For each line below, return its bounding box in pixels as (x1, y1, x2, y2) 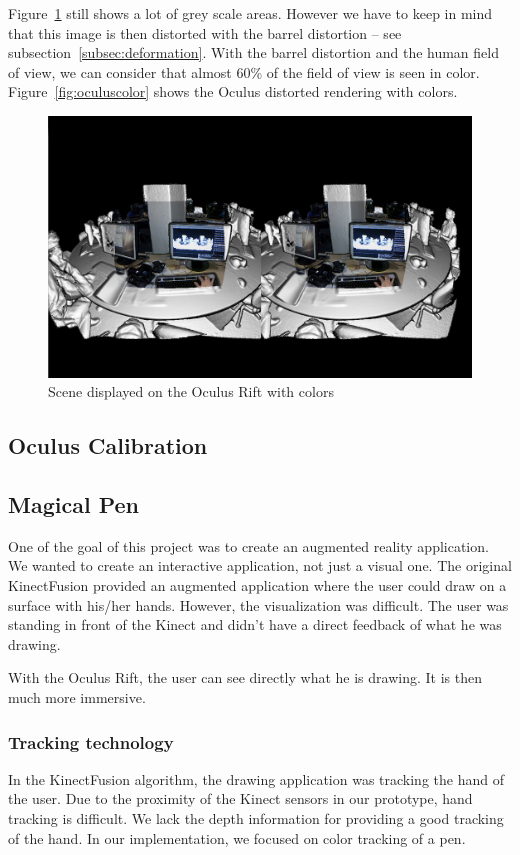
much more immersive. (8, 686, 146, 707)
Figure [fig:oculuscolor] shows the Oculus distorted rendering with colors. (8, 81, 458, 102)
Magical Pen (8, 489, 139, 520)
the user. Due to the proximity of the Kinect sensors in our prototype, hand (8, 788, 473, 809)
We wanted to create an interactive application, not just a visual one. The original (8, 555, 512, 576)
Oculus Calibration (8, 430, 208, 461)
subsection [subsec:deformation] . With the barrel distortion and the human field (8, 42, 499, 63)
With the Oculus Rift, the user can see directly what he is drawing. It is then (8, 667, 482, 688)
